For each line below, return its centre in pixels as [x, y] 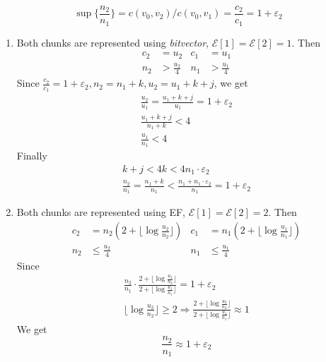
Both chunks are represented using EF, [101, 212]
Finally [32, 156]
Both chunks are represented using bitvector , [112, 42]
